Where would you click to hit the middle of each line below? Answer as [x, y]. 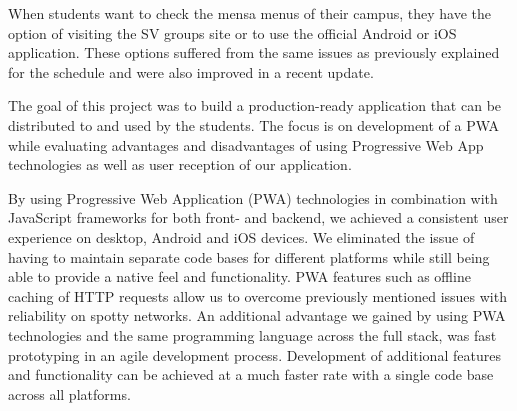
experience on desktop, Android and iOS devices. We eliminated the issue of [241, 236]
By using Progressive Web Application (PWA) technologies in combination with [253, 197]
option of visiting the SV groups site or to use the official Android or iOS [232, 32]
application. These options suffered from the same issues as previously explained [254, 52]
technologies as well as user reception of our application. [180, 164]
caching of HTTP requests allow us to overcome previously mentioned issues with [257, 295]
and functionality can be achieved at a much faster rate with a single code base [251, 374]
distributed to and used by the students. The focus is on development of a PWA [254, 124]
